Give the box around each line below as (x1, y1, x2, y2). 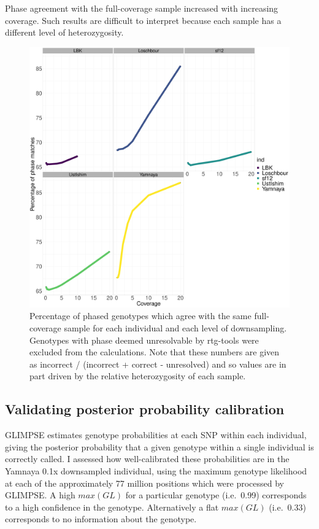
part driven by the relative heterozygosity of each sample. (29, 369, 246, 382)
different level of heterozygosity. (5, 26, 124, 39)
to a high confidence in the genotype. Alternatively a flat (5, 500, 219, 513)
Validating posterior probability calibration (5, 400, 285, 419)
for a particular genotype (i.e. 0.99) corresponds (125, 488, 307, 501)
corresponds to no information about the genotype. (5, 512, 197, 525)
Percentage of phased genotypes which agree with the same (29, 309, 252, 322)
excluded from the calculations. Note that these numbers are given (29, 346, 280, 358)
